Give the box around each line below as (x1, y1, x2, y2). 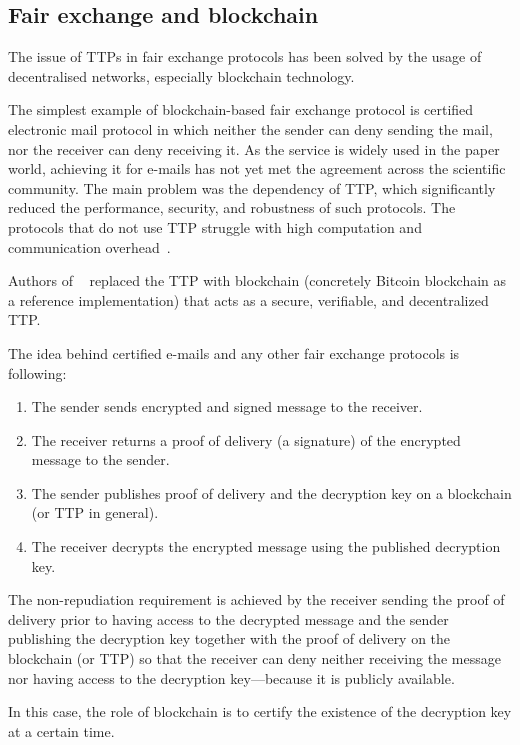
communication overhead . (8, 236, 171, 257)
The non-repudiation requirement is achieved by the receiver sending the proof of (8, 589, 505, 610)
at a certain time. (8, 720, 115, 741)
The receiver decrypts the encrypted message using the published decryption (31, 536, 501, 557)
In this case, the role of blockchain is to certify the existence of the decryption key (8, 701, 512, 722)
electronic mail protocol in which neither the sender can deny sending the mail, (8, 118, 493, 139)
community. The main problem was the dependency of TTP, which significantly (8, 177, 496, 198)
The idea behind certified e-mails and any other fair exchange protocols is (8, 342, 460, 363)
